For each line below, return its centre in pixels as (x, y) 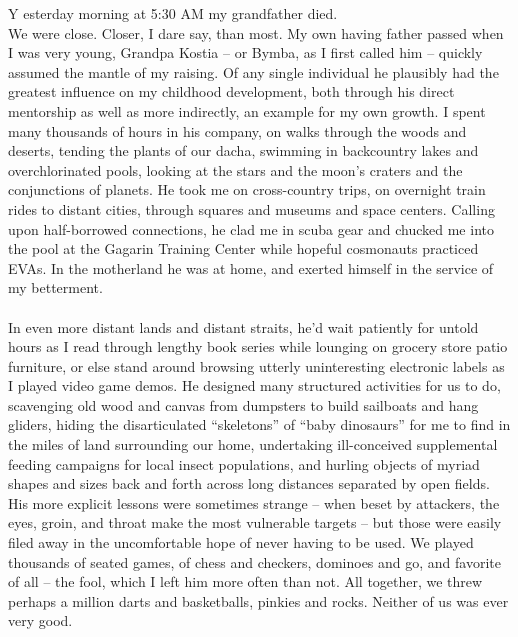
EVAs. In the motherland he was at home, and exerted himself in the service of (251, 267)
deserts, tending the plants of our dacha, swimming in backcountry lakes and (243, 150)
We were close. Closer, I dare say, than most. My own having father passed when (256, 32)
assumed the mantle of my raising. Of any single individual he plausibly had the (253, 71)
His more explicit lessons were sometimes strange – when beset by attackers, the (254, 502)
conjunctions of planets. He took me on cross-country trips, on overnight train (247, 189)
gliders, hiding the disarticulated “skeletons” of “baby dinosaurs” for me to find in (259, 424)
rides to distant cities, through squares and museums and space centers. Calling (251, 208)
